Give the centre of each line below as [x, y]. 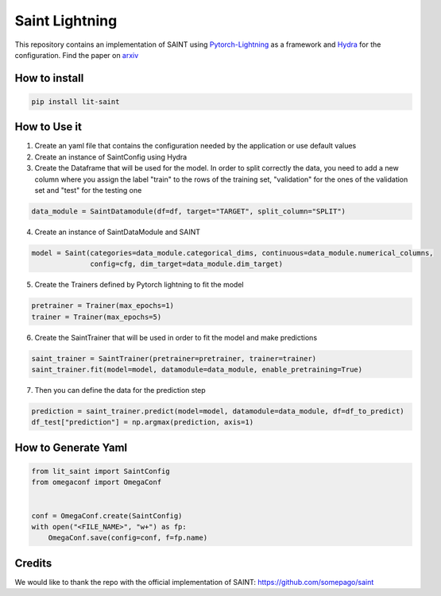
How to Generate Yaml [71, 447]
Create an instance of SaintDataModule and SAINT [118, 232]
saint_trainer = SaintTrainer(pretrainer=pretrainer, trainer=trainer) [174, 358]
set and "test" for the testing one [88, 190]
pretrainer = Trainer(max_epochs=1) [103, 306]
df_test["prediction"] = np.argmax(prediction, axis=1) [143, 422]
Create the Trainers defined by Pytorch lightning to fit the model [139, 285]
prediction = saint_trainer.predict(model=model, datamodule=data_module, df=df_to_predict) [218, 411]
